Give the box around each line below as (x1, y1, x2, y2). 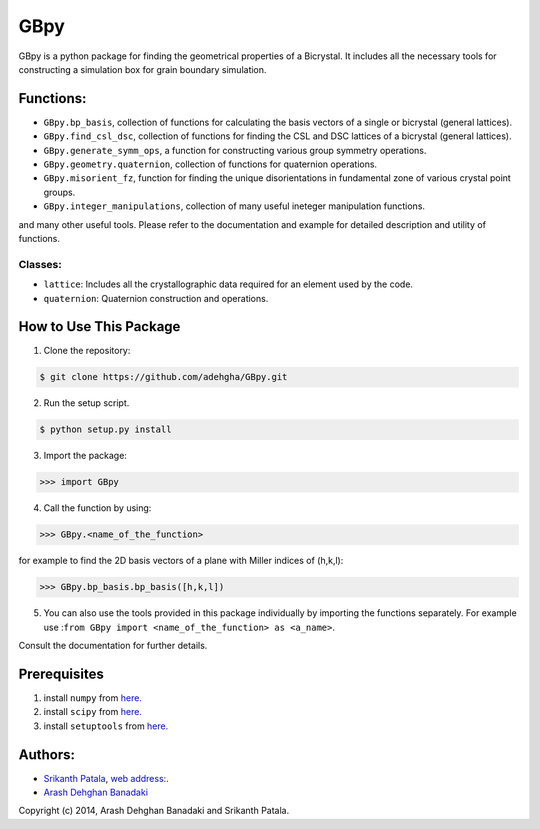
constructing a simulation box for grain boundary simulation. (18, 63, 267, 75)
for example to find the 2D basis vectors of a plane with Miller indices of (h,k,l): (18, 555, 344, 567)
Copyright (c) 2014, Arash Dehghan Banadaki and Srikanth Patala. (18, 805, 290, 817)
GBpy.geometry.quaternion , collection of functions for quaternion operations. (43, 158, 378, 170)
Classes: (18, 257, 62, 271)
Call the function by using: (43, 502, 152, 514)
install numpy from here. (43, 691, 142, 704)
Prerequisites (18, 665, 104, 682)
